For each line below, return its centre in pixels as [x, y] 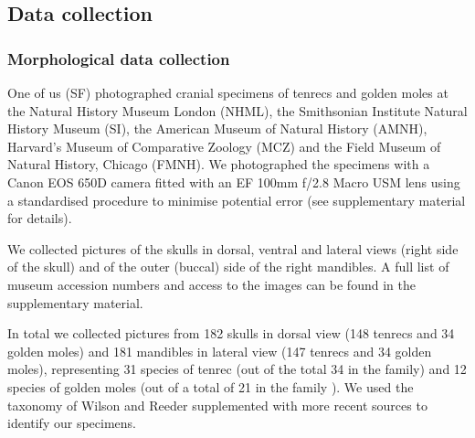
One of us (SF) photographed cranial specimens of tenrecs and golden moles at [228, 92]
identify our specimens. [72, 423]
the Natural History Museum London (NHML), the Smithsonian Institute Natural [237, 110]
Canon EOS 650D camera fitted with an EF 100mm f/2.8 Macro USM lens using [234, 182]
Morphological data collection [119, 58]
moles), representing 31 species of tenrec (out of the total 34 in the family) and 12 [237, 369]
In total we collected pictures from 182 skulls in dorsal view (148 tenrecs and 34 [231, 333]
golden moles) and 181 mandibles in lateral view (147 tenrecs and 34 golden [220, 351]
